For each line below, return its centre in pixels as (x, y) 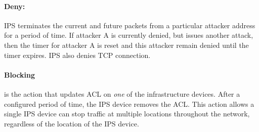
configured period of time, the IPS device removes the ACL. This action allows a (129, 104)
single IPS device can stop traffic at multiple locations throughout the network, (127, 114)
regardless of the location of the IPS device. (72, 123)
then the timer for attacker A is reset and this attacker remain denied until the (126, 45)
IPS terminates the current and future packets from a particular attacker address (130, 25)
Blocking (20, 74)
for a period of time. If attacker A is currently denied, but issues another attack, (129, 35)
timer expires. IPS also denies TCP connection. (77, 55)
